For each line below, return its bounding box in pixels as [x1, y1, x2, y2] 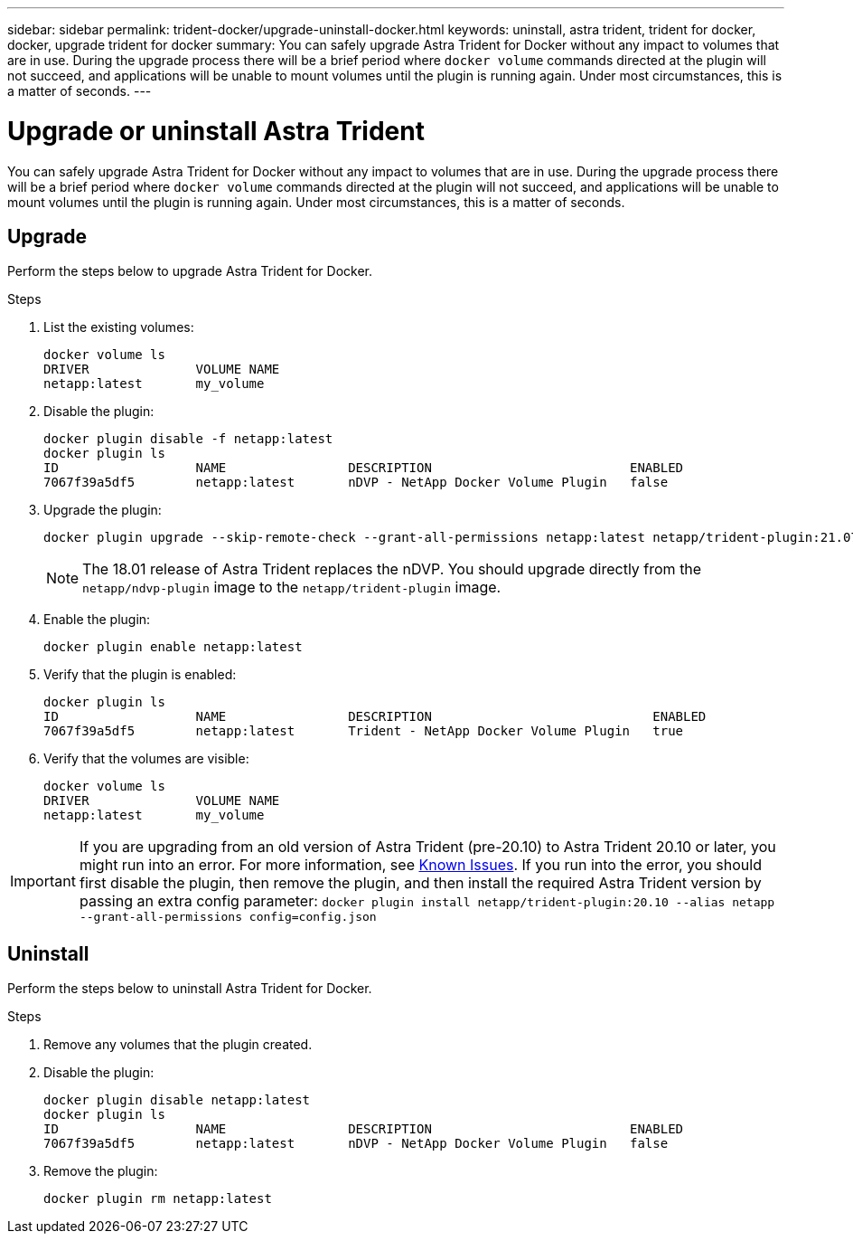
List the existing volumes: [43, 319, 194, 336]
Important [10, 871, 76, 890]
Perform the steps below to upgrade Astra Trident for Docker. [7, 263, 372, 279]
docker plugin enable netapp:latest [43, 639, 303, 655]
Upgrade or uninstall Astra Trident [7, 115, 425, 147]
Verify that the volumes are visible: [43, 751, 249, 767]
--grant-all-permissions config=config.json [79, 910, 377, 924]
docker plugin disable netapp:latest [43, 1093, 311, 1108]
